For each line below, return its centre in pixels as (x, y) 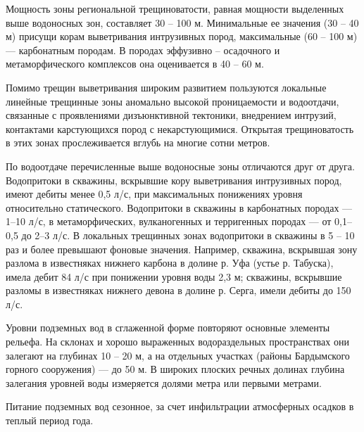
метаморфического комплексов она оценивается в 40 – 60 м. (135, 64)
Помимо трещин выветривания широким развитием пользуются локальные (166, 87)
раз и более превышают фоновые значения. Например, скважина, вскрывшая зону (182, 249)
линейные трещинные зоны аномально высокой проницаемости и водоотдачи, (172, 101)
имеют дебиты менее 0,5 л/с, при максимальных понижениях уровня (154, 194)
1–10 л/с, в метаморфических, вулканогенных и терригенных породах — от (169, 221)
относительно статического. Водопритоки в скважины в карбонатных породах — (179, 207)
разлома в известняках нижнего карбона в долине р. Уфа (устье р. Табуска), (170, 263)
